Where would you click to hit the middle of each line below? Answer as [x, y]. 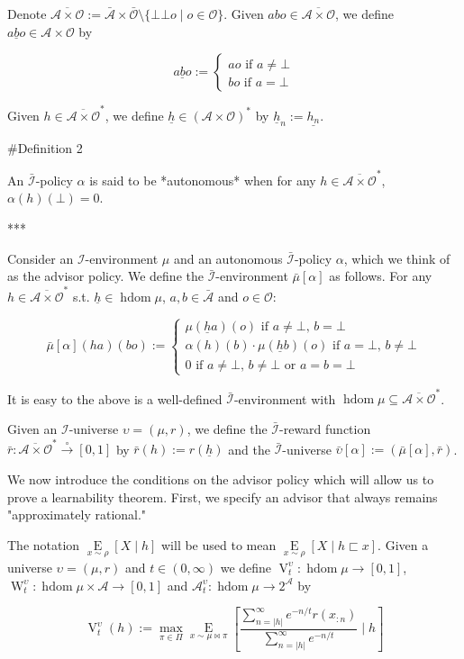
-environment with [285, 398]
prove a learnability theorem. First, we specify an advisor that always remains [223, 497]
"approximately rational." [77, 515]
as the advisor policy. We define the [105, 276]
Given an [32, 429]
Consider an [41, 258]
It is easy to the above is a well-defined [115, 398]
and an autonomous [228, 258]
